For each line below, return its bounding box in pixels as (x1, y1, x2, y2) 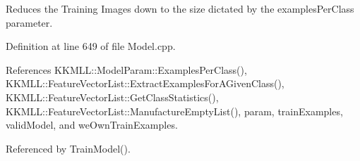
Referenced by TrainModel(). (6, 141, 131, 155)
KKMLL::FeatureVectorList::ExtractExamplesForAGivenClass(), (6, 76, 284, 91)
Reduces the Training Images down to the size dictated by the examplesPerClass (6, 1, 354, 15)
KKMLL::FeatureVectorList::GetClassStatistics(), (6, 89, 219, 104)
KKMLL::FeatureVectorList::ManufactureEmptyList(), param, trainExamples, (6, 103, 343, 118)
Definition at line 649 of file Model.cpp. (6, 39, 176, 53)
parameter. (6, 15, 53, 30)
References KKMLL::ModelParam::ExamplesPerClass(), (6, 62, 247, 77)
